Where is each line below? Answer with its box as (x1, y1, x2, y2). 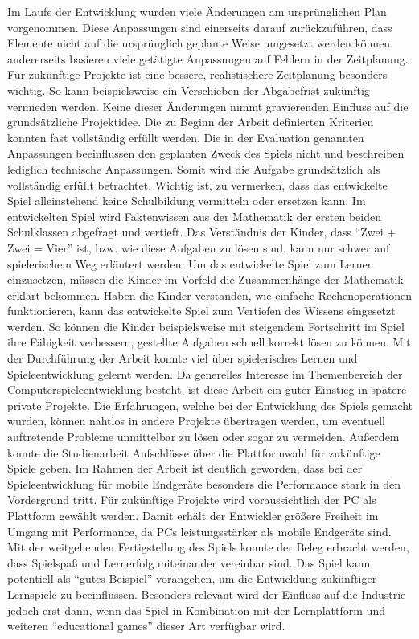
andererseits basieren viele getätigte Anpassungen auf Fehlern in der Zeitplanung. (7, 50, 409, 67)
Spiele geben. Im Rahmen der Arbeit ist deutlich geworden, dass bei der (7, 460, 363, 477)
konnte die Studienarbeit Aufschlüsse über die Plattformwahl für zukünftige (7, 444, 380, 461)
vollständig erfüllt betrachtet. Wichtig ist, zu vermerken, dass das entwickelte (7, 176, 388, 193)
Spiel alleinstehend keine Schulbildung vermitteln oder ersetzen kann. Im (7, 192, 366, 209)
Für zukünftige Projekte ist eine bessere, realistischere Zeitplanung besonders (7, 66, 388, 83)
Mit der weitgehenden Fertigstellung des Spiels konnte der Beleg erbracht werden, (7, 539, 409, 555)
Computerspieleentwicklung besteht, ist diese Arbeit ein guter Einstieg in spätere (7, 381, 407, 398)
